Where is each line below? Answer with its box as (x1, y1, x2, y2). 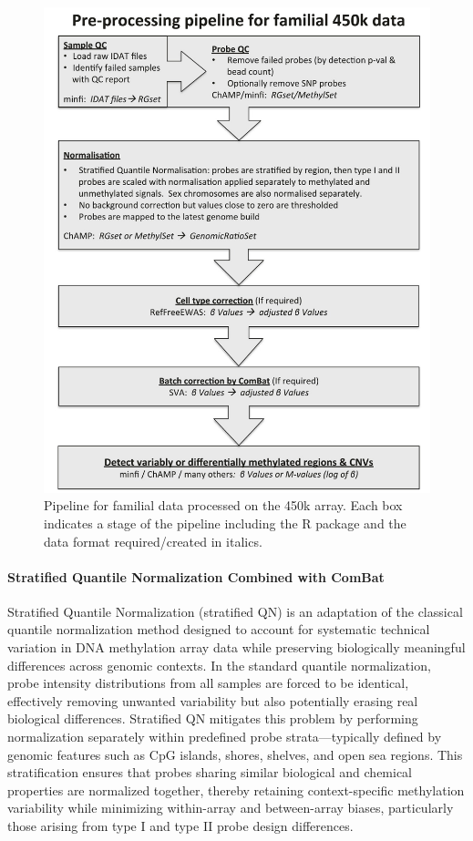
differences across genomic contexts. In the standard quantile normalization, (7, 655, 431, 674)
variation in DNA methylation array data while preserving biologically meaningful (7, 638, 466, 657)
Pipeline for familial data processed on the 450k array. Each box (44, 496, 403, 515)
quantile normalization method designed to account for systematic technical (7, 620, 430, 639)
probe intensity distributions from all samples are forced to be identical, (7, 673, 409, 692)
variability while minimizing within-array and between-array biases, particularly (7, 798, 454, 817)
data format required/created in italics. (44, 531, 262, 550)
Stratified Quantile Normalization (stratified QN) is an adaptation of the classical (7, 601, 463, 620)
